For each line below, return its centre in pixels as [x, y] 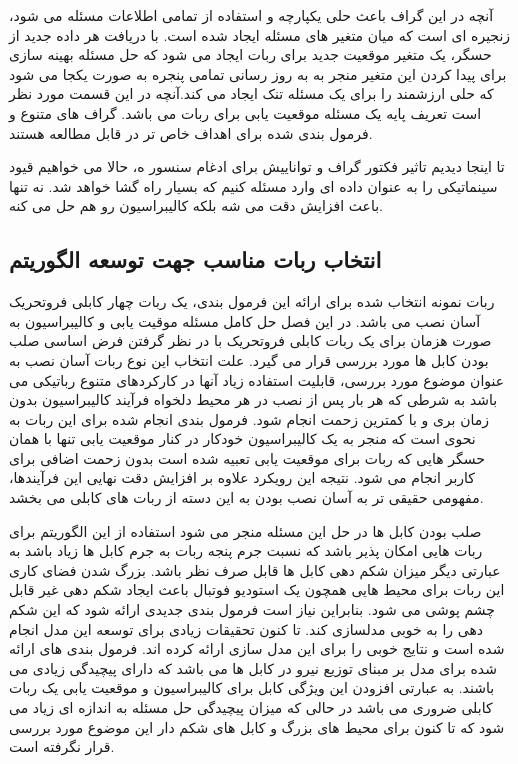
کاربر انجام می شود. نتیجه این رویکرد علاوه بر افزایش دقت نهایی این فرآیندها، [242, 477]
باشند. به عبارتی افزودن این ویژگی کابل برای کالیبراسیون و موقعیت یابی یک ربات [252, 687]
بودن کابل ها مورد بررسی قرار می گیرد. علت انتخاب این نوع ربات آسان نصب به [249, 359]
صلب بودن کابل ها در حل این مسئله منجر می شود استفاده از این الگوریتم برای [245, 530]
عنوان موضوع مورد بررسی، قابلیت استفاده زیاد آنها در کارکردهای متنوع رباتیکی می [257, 379]
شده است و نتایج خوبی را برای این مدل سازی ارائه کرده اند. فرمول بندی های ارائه [257, 648]
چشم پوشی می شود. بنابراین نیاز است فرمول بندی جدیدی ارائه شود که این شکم [252, 609]
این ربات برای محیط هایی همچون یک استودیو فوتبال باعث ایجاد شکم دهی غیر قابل [257, 589]
